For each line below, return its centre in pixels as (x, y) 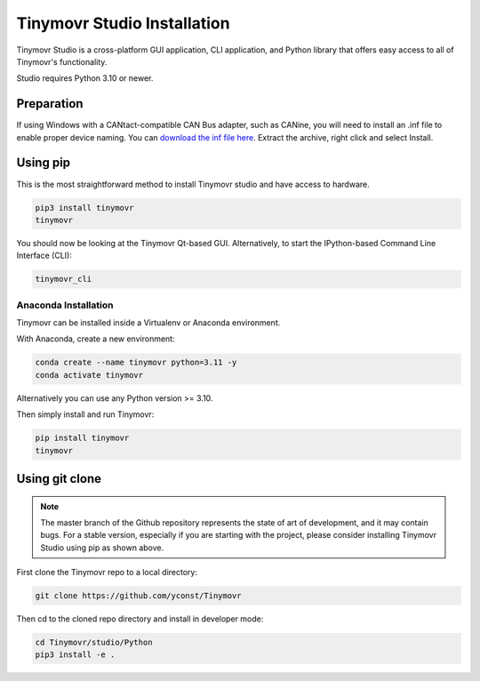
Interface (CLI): (44, 256)
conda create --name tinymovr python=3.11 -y (136, 363)
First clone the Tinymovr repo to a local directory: (107, 573)
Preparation (50, 104)
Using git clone (59, 479)
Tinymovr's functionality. (62, 61)
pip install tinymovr (82, 438)
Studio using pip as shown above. (102, 548)
